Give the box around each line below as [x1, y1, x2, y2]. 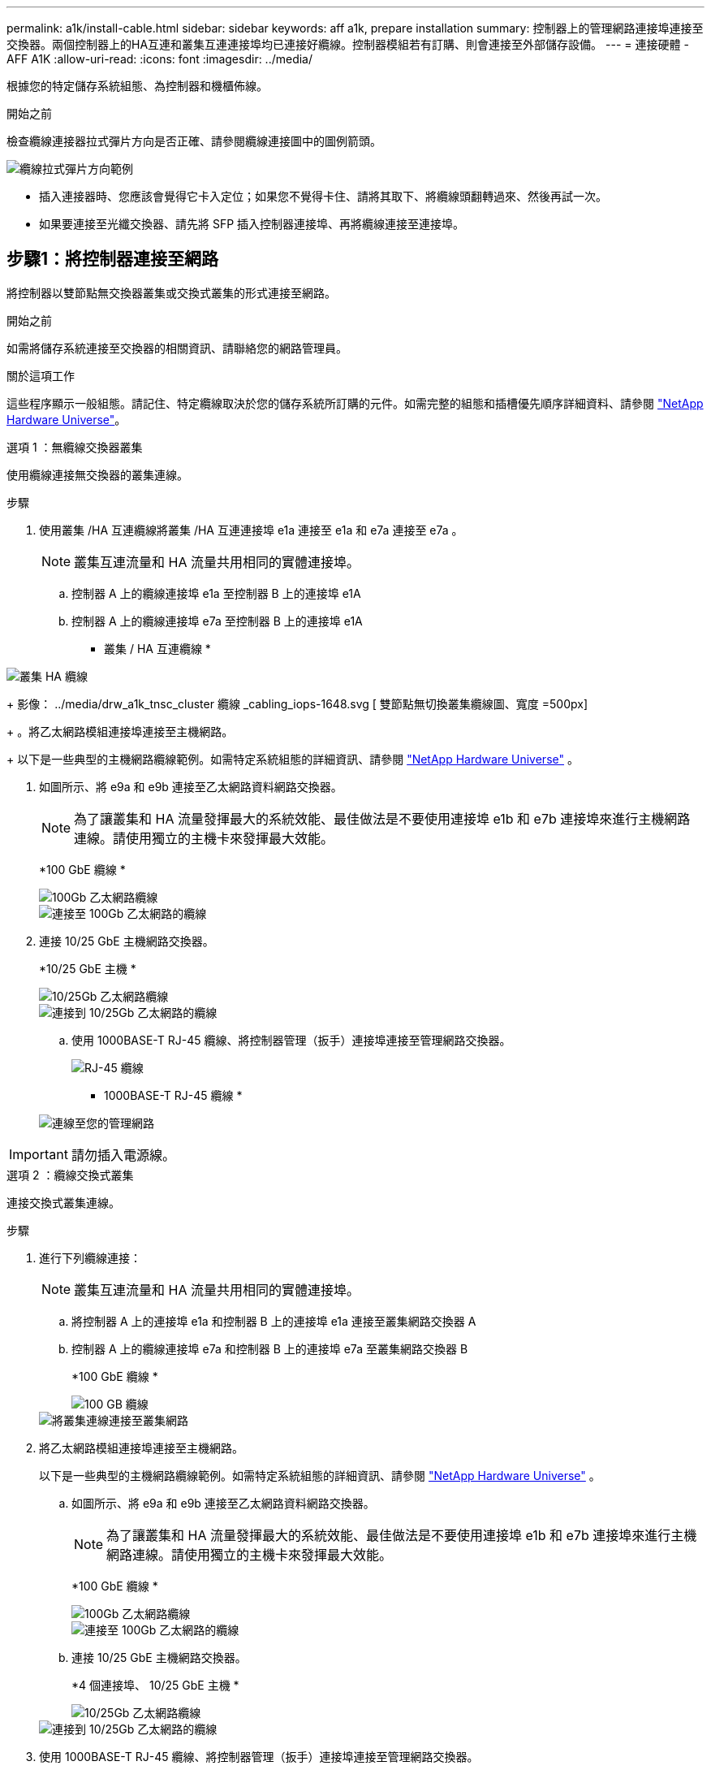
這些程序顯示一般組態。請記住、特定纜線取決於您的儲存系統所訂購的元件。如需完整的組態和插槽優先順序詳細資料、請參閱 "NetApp [6, 396, 704, 410]
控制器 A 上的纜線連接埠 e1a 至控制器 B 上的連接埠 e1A [71, 586, 361, 600]
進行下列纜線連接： [39, 1250, 141, 1265]
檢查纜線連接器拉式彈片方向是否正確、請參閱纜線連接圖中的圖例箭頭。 [6, 134, 381, 148]
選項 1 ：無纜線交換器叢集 [6, 439, 143, 454]
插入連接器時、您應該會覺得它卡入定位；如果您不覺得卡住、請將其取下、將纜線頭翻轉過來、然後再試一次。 [39, 189, 607, 203]
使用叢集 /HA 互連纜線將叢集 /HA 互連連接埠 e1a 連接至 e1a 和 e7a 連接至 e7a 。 [39, 522, 463, 537]
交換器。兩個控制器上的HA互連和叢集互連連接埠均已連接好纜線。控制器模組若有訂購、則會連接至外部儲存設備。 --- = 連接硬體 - [6, 37, 689, 51]
